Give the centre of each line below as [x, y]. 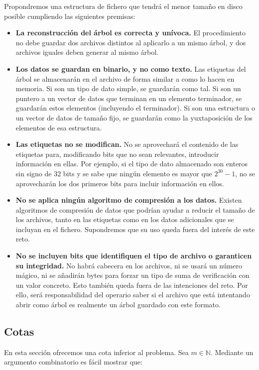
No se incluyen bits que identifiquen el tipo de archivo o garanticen [134, 256]
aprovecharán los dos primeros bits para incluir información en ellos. [120, 183]
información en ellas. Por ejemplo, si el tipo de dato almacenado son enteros [132, 164]
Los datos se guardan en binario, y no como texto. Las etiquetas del [131, 68]
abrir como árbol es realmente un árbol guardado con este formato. [118, 305]
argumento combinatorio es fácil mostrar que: [73, 362]
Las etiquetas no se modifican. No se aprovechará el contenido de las [127, 144]
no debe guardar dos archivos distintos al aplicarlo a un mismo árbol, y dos [131, 42]
